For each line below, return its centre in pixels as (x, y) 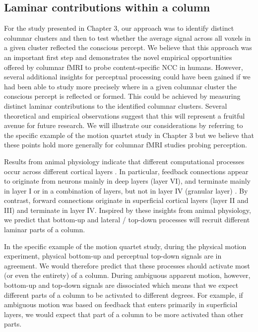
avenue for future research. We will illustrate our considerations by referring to (124, 125)
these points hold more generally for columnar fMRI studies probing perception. (126, 145)
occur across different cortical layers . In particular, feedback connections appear (126, 171)
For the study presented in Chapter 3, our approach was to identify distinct (119, 28)
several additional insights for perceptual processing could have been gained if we (127, 77)
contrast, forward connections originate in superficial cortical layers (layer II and (126, 200)
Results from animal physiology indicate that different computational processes (124, 161)
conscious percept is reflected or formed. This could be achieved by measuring (122, 96)
